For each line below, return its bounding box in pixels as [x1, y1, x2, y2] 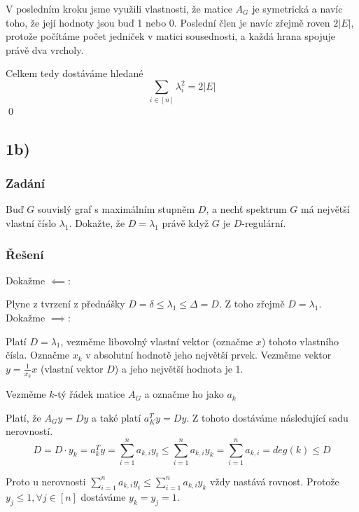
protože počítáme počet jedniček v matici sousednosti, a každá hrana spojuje [6, 29, 335, 43]
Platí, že [6, 410, 41, 424]
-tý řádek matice [54, 387, 125, 401]
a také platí [92, 410, 141, 424]
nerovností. [6, 424, 53, 438]
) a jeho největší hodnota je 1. [114, 361, 244, 375]
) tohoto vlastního [261, 333, 339, 348]
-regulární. [241, 216, 286, 230]
